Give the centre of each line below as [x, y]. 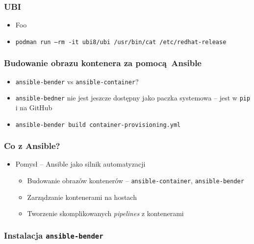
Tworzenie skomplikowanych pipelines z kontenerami [105, 213]
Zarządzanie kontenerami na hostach [82, 197]
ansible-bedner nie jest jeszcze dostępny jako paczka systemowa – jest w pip [133, 98]
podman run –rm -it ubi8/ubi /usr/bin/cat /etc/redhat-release [121, 42]
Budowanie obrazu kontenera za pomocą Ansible [103, 63]
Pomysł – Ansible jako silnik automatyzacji [80, 164]
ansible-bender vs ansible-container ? [77, 81]
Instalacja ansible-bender [54, 235]
